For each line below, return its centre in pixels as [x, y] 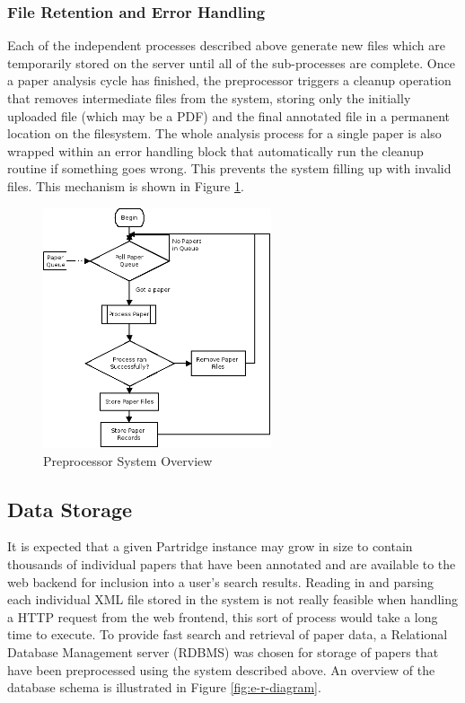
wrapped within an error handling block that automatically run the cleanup [215, 150]
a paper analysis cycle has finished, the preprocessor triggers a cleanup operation [229, 80]
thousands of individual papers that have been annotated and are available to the [232, 564]
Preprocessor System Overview [128, 460]
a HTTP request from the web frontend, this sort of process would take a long [223, 616]
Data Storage [70, 509]
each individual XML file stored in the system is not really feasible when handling [232, 599]
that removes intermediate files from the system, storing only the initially [209, 98]
